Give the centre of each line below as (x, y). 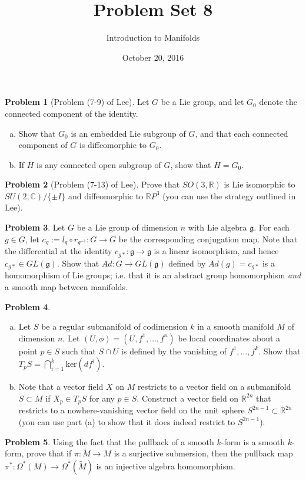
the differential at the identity (59, 251)
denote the (278, 102)
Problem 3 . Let (35, 227)
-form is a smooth (253, 441)
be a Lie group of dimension (127, 227)
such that (79, 351)
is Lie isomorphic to (260, 184)
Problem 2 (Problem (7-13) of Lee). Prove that (92, 184)
